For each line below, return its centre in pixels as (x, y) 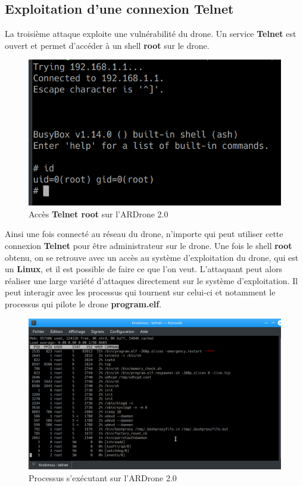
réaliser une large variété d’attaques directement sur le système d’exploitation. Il (151, 280)
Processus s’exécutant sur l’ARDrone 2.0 (103, 477)
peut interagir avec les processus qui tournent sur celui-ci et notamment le (140, 292)
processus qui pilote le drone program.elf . (83, 304)
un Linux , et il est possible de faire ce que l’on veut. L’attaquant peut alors (144, 269)
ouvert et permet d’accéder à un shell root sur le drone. (107, 45)
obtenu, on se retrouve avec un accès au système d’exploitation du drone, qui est (152, 257)
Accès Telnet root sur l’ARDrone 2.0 (99, 214)
